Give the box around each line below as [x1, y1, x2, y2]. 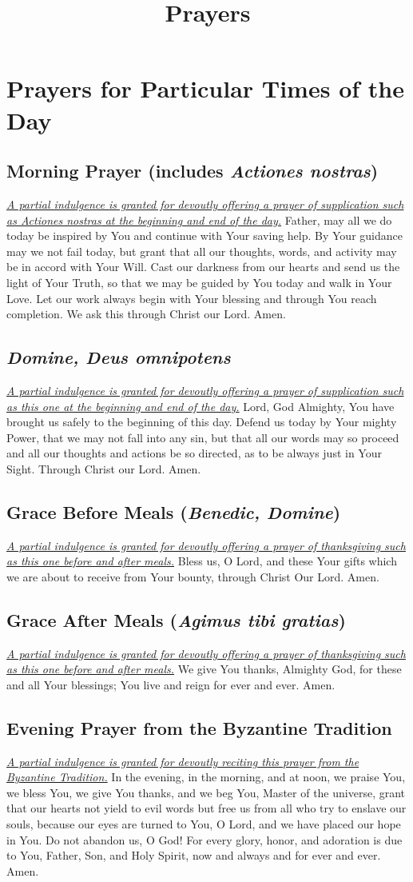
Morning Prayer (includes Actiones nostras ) [6, 158, 379, 183]
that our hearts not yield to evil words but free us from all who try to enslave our [6, 800, 407, 816]
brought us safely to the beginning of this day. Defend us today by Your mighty [6, 413, 397, 430]
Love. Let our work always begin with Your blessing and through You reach [6, 289, 377, 306]
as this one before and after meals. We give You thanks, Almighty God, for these [6, 661, 402, 677]
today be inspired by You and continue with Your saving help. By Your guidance [6, 227, 403, 244]
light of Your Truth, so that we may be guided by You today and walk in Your [6, 273, 392, 290]
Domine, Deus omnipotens [6, 345, 231, 369]
